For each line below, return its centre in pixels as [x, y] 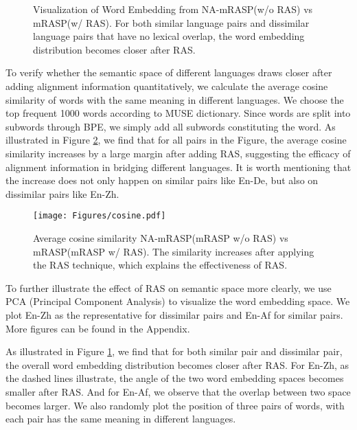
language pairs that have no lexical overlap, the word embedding [169, 36]
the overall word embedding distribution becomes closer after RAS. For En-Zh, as [177, 364]
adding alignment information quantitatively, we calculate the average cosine [167, 86]
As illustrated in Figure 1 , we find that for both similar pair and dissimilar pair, [174, 351]
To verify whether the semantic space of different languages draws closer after [169, 72]
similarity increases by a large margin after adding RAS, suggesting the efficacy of [178, 153]
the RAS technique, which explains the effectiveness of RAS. [160, 265]
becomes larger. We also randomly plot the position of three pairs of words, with [175, 405]
